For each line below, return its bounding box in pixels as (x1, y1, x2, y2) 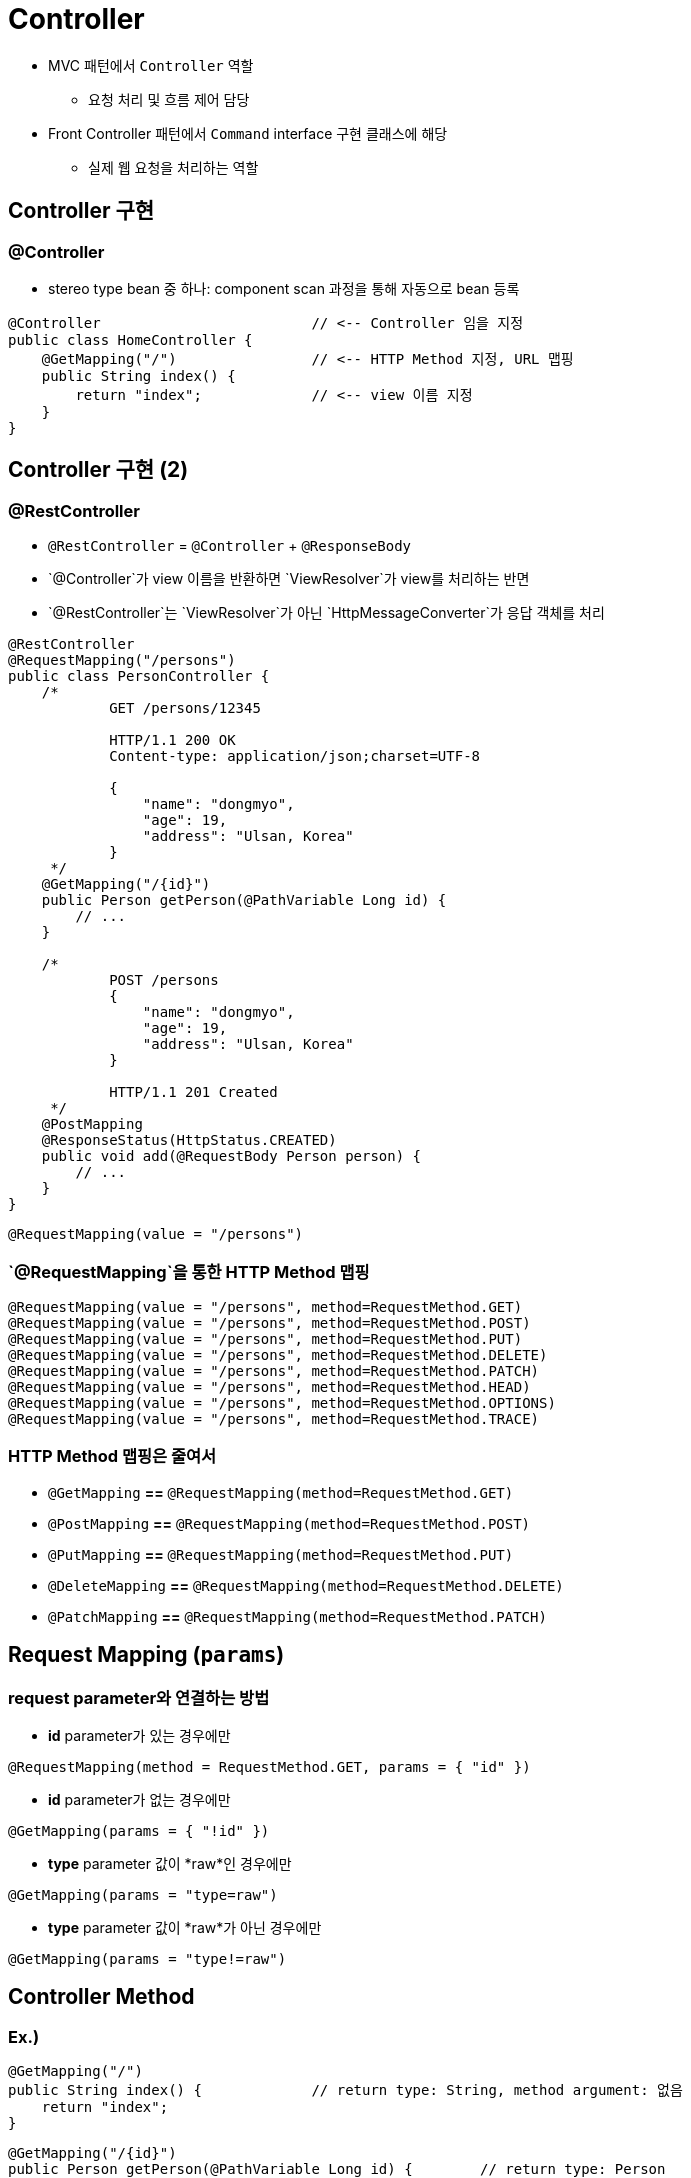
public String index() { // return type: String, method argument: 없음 (8, 2082, 683, 2099)
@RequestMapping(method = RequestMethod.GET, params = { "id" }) (8, 1758, 531, 1775)
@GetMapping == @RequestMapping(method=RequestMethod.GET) (48, 1483, 514, 1501)
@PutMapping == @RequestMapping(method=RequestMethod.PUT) (48, 1545, 514, 1563)
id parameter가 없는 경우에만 (48, 1790, 231, 1808)
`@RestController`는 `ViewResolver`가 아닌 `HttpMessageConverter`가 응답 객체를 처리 (48, 604, 605, 622)
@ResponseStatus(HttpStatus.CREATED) (41, 1132, 337, 1149)
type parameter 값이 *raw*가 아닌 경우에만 (48, 1918, 322, 1936)
